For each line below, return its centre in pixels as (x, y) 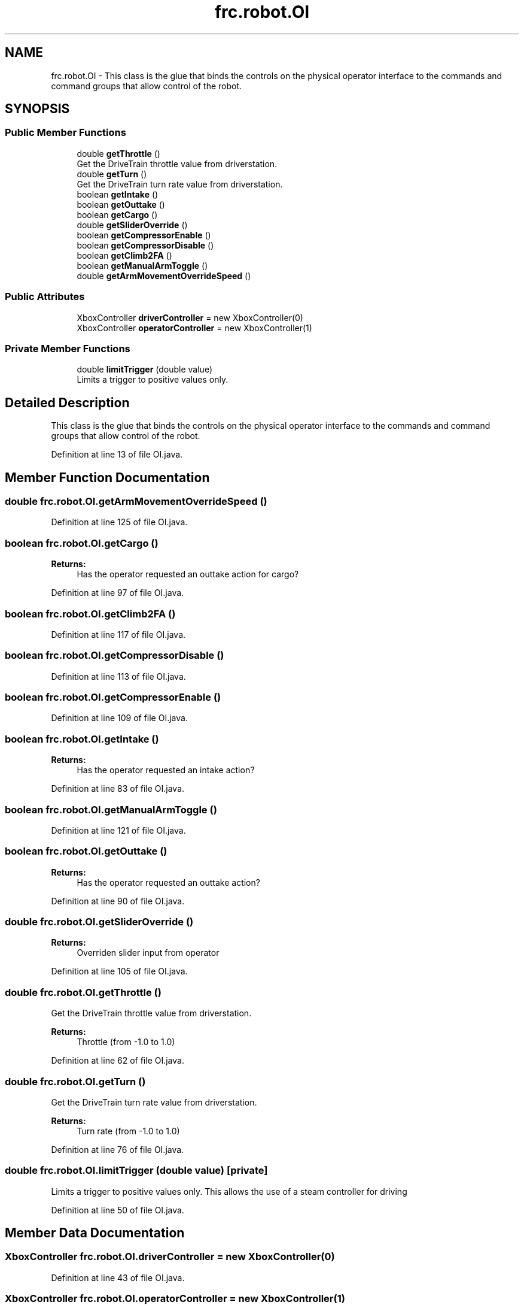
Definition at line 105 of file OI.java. (119, 971)
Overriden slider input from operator (148, 953)
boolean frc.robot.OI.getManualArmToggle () (111, 809)
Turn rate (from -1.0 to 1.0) (128, 1131)
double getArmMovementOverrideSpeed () (164, 275)
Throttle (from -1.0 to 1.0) (126, 1042)
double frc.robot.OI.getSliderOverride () (99, 922)
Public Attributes (45, 297)
